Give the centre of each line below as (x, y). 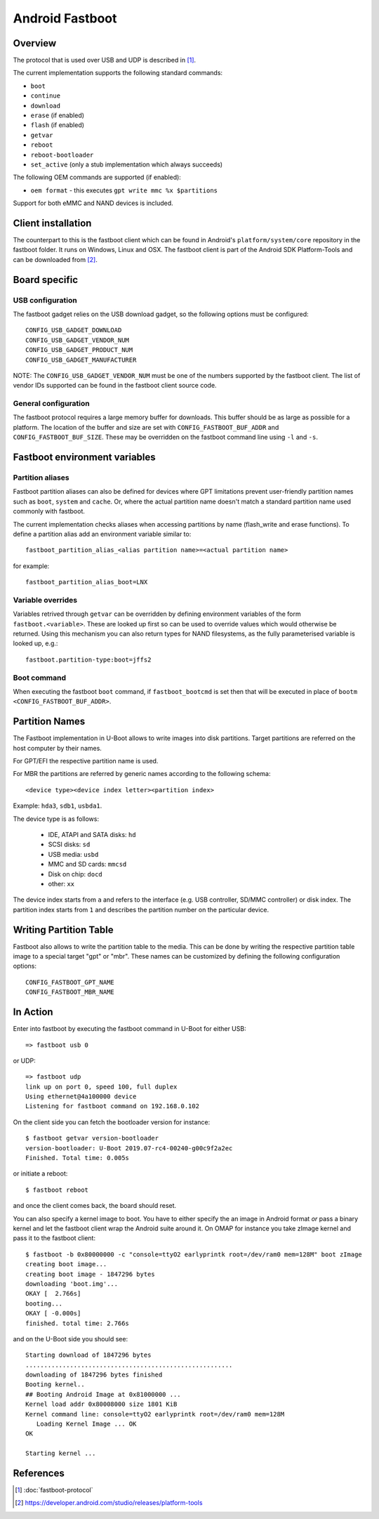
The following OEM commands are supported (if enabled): (97, 177)
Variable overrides (45, 600)
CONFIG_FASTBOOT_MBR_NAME (70, 992)
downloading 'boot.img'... (72, 1284)
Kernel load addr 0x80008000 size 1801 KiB (101, 1404)
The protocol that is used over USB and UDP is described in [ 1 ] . (105, 60)
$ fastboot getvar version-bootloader (92, 1138)
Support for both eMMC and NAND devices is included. (93, 203)
